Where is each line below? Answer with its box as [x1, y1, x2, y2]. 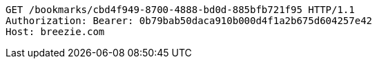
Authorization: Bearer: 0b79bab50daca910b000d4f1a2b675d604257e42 [6, 15, 373, 26]
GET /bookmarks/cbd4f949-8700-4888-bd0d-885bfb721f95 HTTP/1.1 [6, 4, 355, 15]
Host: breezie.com [6, 26, 105, 37]
